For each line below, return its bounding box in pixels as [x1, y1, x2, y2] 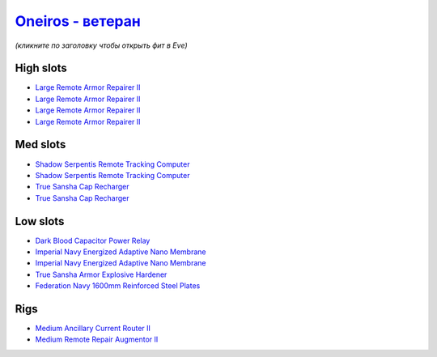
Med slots [15, 138, 66, 151]
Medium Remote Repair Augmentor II [35, 334, 159, 344]
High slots [15, 62, 68, 75]
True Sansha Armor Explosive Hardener [35, 270, 168, 279]
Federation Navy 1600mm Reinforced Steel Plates [35, 281, 201, 291]
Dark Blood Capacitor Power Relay [35, 236, 151, 245]
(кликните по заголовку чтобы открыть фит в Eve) [15, 40, 188, 50]
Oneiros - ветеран [15, 12, 141, 30]
